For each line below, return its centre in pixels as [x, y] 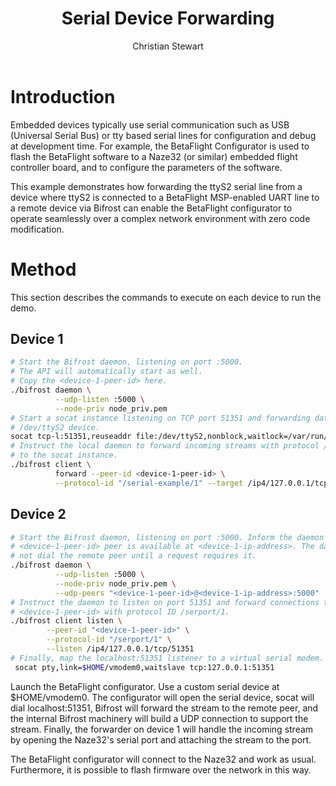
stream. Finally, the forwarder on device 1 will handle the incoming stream [162, 729]
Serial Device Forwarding [168, 18]
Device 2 [38, 514]
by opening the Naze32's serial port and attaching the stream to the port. [161, 739]
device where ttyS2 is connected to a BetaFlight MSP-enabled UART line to [165, 197]
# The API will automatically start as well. [106, 372]
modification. [37, 229]
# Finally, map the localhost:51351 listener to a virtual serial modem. [167, 658]
